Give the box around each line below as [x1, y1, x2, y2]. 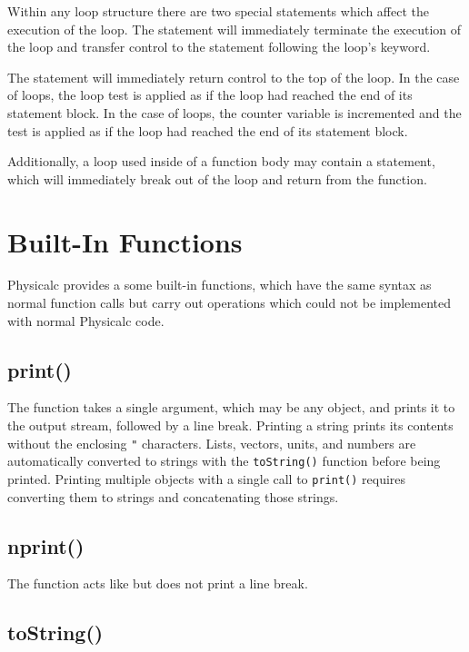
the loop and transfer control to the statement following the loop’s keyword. [7, 37, 431, 56]
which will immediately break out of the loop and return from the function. [7, 169, 427, 188]
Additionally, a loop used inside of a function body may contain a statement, [7, 152, 435, 171]
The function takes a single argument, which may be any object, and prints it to [7, 398, 455, 417]
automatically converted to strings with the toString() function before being [7, 451, 441, 470]
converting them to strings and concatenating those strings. [7, 487, 339, 506]
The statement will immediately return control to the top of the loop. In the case [7, 67, 460, 86]
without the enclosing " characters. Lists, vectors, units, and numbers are [7, 433, 416, 452]
